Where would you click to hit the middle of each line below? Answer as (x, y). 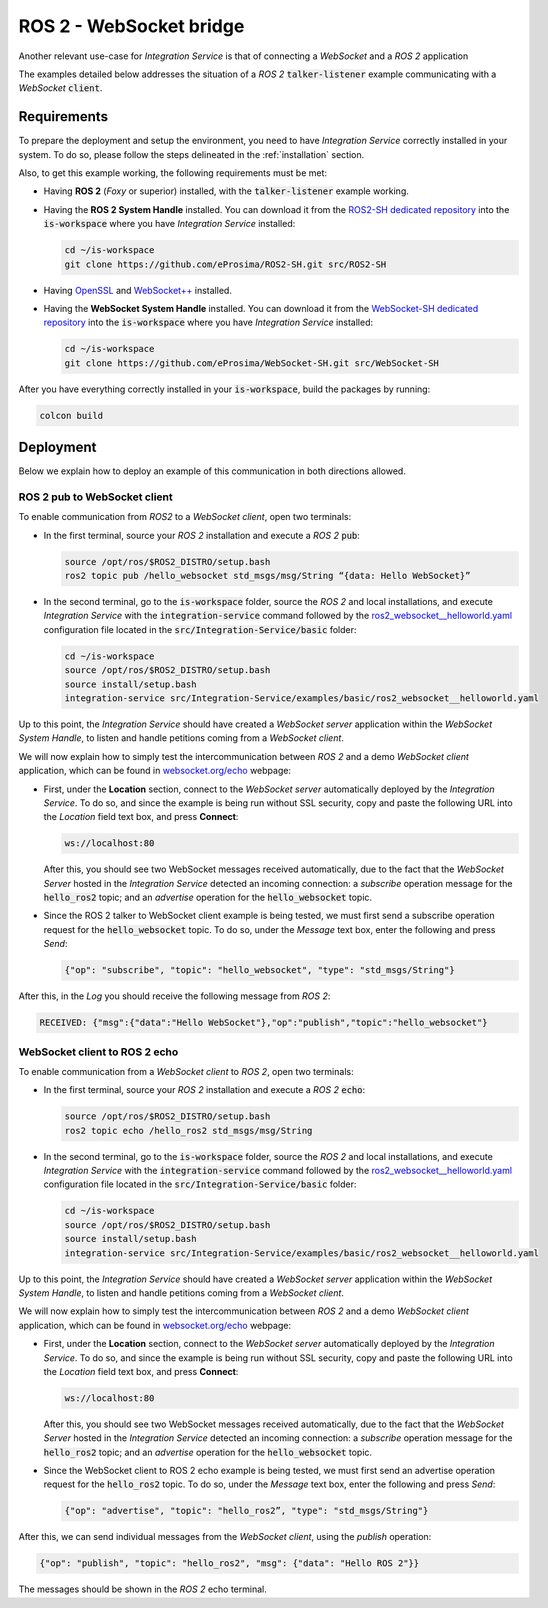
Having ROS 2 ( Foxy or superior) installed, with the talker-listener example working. (226, 191)
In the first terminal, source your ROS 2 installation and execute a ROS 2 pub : (201, 535)
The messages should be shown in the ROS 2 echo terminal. (142, 1589)
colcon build (71, 415)
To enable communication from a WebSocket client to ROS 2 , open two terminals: (186, 1071)
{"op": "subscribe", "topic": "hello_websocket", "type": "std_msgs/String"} (259, 970)
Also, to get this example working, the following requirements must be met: (173, 173)
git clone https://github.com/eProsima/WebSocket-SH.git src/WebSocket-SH (252, 363)
